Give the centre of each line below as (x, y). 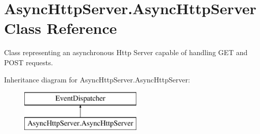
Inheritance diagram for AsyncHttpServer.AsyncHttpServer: (97, 79)
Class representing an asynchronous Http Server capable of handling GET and (126, 52)
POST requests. (29, 62)
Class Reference (61, 28)
